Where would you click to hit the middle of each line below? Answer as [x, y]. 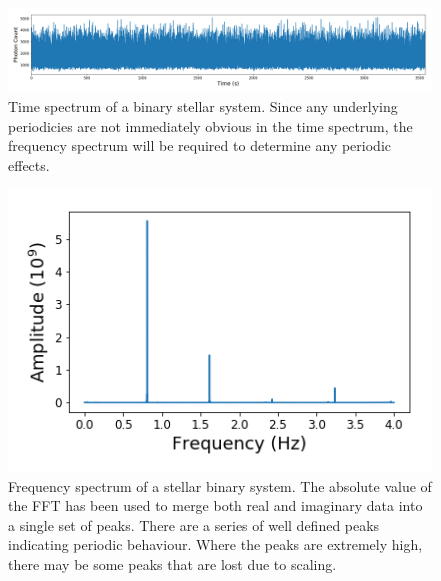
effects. [29, 164]
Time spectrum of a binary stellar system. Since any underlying [203, 106]
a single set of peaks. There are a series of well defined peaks [194, 524]
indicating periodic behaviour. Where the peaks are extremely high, [215, 544]
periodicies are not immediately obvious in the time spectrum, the [210, 125]
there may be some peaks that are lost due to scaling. [172, 564]
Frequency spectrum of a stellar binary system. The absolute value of [220, 485]
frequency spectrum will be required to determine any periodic [199, 145]
